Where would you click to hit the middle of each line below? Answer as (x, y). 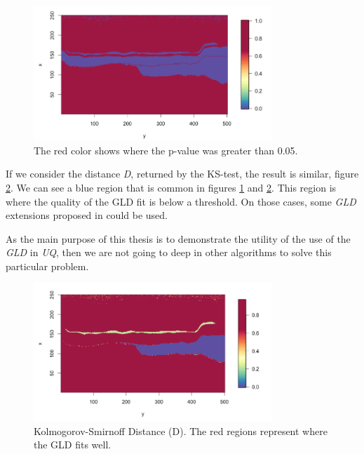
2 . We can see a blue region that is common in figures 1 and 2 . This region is (171, 187)
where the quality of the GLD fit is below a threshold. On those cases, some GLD (181, 201)
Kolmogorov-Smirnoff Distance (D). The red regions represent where (181, 430)
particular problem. (47, 266)
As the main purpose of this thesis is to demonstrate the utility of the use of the (178, 238)
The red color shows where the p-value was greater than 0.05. (166, 150)
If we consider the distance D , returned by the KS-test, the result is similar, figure (182, 174)
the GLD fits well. (73, 445)
